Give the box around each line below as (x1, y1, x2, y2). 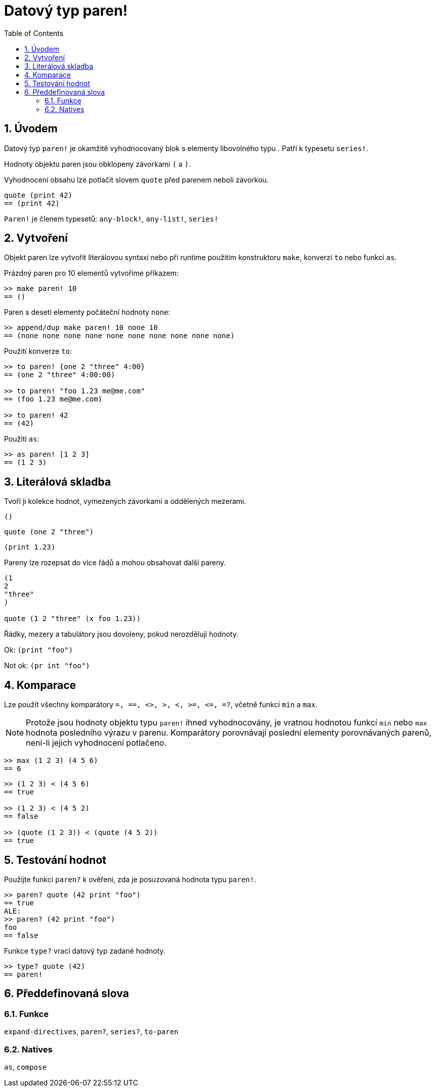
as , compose (4, 1062, 47, 1071)
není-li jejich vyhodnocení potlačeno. (26, 738, 167, 748)
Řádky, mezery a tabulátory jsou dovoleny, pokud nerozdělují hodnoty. (4, 630, 239, 639)
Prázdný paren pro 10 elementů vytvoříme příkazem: (4, 269, 179, 278)
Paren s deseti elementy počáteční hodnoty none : (4, 308, 171, 317)
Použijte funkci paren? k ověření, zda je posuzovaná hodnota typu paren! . (4, 875, 256, 884)
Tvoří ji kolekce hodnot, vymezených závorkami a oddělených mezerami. (4, 497, 247, 506)
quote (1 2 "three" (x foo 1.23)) (4, 614, 141, 623)
